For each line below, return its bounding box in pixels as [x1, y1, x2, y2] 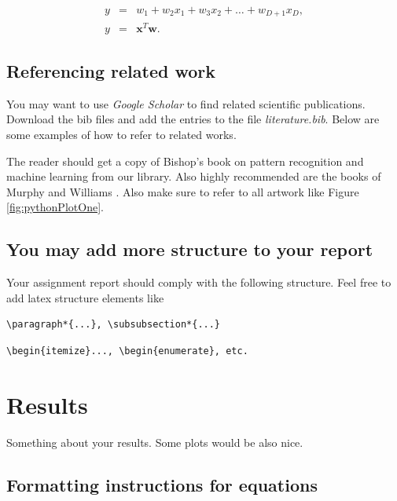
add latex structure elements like [6, 289, 164, 305]
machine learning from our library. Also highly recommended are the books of [6, 168, 381, 185]
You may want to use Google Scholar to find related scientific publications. [6, 95, 366, 112]
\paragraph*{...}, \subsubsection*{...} [6, 319, 221, 331]
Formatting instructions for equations [6, 472, 318, 496]
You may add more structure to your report [6, 237, 373, 261]
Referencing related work [6, 58, 215, 82]
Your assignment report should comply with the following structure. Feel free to [6, 274, 391, 291]
